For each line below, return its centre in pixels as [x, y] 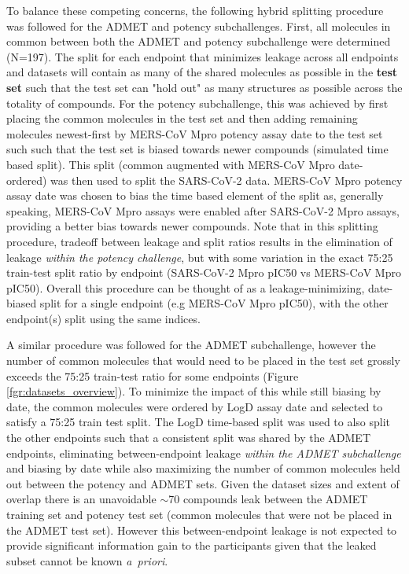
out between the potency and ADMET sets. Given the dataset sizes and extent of [203, 483]
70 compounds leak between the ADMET [268, 499]
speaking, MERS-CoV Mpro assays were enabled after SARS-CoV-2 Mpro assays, [203, 210]
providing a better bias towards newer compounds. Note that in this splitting [192, 226]
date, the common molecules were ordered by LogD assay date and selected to [195, 406]
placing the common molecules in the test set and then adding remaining [182, 118]
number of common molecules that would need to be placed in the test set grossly [203, 361]
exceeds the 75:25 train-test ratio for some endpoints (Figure [153, 375]
